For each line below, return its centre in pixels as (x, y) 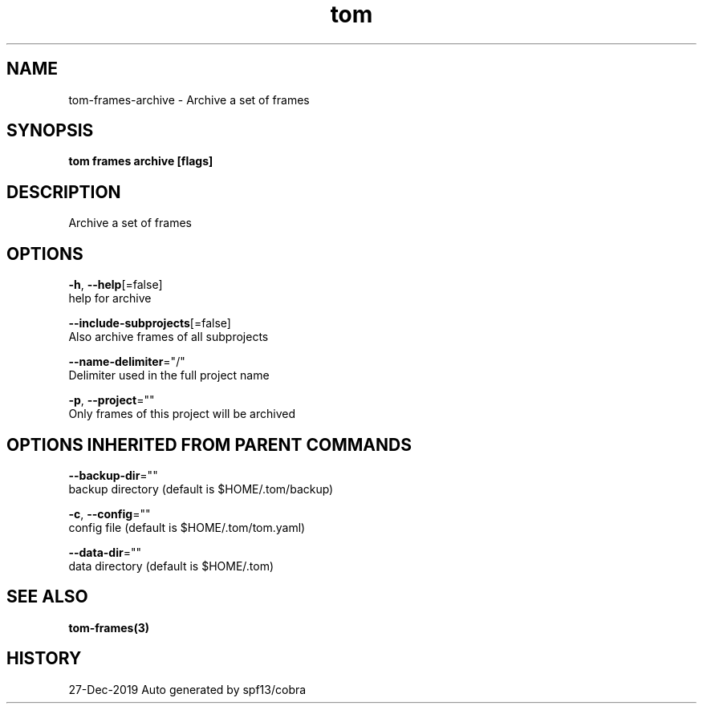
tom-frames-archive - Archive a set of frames (189, 99)
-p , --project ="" (112, 400)
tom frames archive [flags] (141, 161)
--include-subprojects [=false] (150, 323)
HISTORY (44, 659)
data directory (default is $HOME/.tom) (171, 566)
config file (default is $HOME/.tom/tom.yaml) (187, 527)
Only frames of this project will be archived (182, 414)
